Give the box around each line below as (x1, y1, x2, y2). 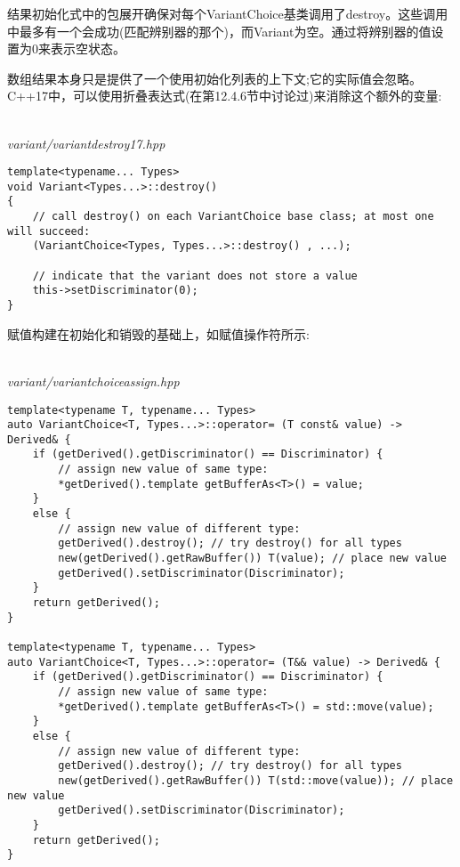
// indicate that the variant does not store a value (32, 269, 358, 282)
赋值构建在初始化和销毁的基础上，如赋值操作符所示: (7, 324, 310, 343)
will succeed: (7, 224, 91, 238)
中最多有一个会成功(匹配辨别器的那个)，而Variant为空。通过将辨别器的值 (7, 21, 432, 40)
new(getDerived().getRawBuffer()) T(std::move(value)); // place (58, 774, 454, 787)
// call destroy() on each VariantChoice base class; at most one (32, 210, 434, 223)
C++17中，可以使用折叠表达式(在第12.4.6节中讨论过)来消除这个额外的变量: (7, 86, 442, 105)
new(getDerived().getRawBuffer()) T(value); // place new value (58, 552, 447, 565)
